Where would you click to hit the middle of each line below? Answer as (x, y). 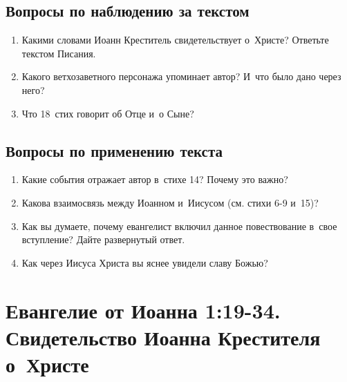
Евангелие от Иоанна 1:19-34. (143, 310)
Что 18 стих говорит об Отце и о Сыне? (108, 113)
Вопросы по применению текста (114, 150)
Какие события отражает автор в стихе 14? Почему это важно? (155, 179)
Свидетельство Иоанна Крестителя (163, 337)
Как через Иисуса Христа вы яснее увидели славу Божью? (145, 262)
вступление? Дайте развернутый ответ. (103, 239)
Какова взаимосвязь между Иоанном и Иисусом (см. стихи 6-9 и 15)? (170, 202)
